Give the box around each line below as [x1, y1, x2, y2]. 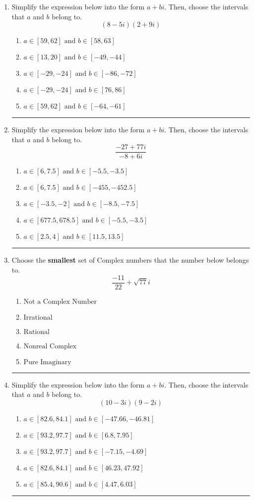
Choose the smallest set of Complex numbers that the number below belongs [11, 255, 249, 265]
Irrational [23, 314, 53, 321]
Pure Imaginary [23, 358, 71, 366]
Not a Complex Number [23, 298, 97, 305]
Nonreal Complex [23, 342, 77, 350]
